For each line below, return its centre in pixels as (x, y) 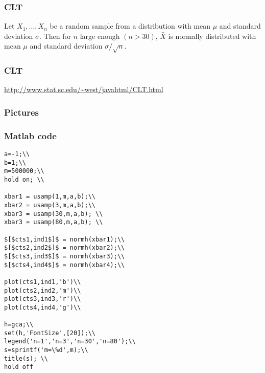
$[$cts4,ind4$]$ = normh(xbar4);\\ (65, 265)
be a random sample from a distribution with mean (130, 26)
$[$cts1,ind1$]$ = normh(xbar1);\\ (65, 239)
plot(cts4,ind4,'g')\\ (43, 307)
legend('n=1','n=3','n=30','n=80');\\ (70, 342)
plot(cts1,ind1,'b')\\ (43, 282)
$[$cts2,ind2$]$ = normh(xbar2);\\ (65, 248)
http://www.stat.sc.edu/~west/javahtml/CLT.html (84, 89)
